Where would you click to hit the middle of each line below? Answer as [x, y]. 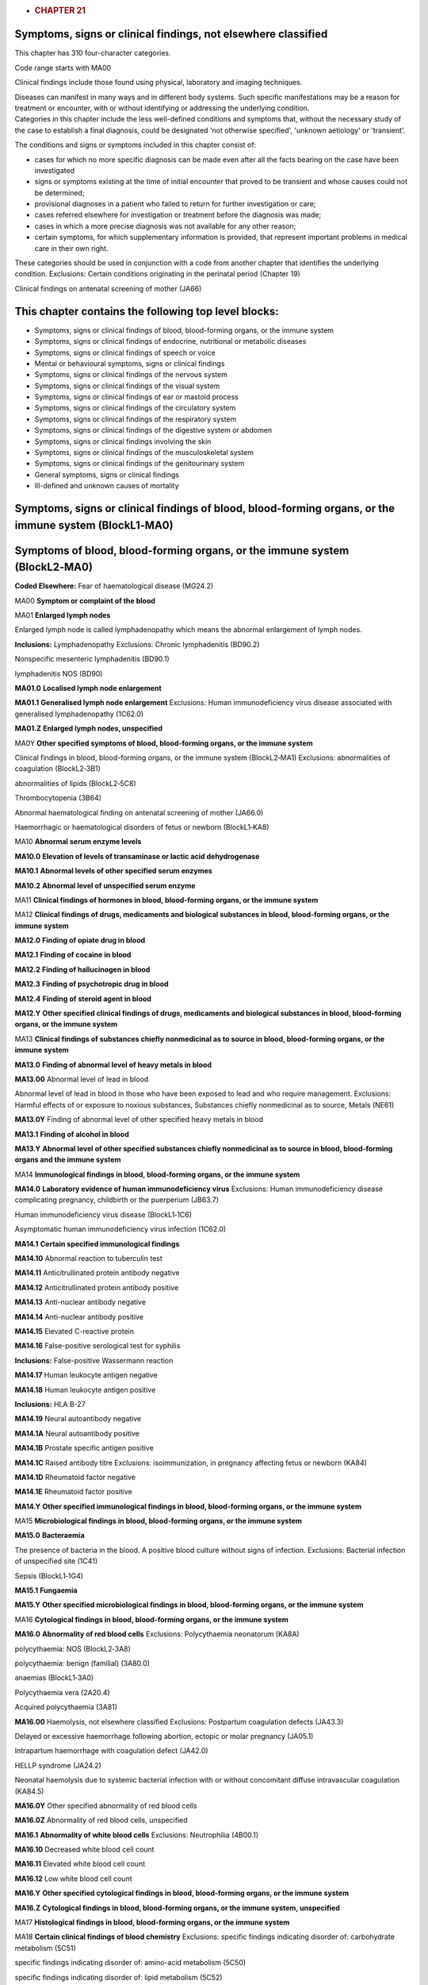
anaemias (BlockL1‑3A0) [54, 1678]
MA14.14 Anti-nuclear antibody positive [79, 1316]
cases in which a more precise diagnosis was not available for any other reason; [165, 225]
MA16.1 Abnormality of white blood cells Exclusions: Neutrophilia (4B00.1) [137, 1835]
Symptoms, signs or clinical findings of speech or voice [125, 353]
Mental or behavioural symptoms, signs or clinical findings [130, 363]
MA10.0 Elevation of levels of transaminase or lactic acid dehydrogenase [137, 856]
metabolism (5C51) [46, 1948]
